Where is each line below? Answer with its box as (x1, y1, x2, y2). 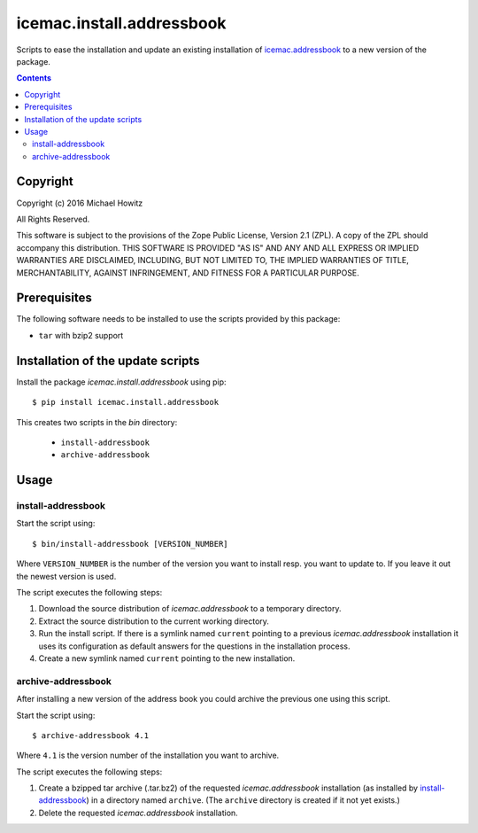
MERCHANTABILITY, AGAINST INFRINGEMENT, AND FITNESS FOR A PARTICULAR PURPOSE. (16, 267, 360, 278)
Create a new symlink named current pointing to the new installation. (38, 652, 296, 664)
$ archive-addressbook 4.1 (32, 730, 150, 740)
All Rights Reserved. (16, 214, 90, 224)
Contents (16, 73, 52, 83)
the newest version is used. (16, 571, 117, 581)
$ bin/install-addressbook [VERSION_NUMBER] (32, 539, 229, 549)
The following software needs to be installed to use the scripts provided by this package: (16, 314, 341, 324)
